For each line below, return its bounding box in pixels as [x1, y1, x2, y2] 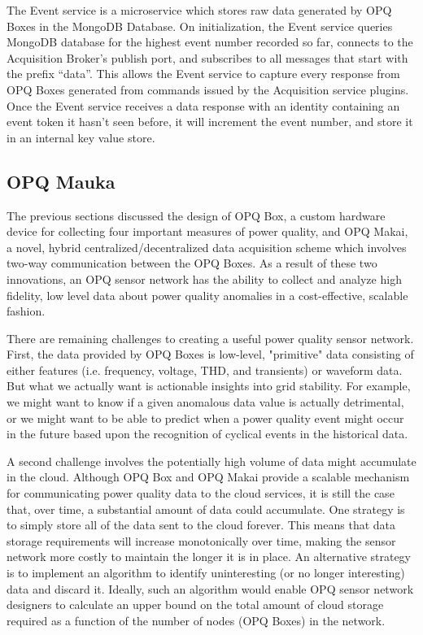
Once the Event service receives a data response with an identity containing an [7, 97, 400, 114]
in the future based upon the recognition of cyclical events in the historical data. [7, 425, 408, 442]
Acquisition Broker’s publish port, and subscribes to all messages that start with [7, 49, 408, 66]
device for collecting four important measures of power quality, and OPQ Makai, [7, 223, 408, 240]
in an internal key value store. [7, 128, 155, 146]
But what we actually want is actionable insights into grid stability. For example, [7, 377, 411, 394]
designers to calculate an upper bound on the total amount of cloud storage [7, 596, 384, 613]
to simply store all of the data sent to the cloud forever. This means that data [7, 516, 396, 533]
